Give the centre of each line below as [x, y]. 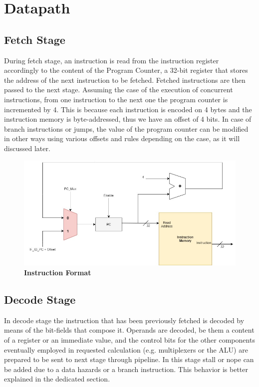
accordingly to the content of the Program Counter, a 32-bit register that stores [126, 70]
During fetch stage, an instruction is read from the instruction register [112, 60]
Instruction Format [58, 273]
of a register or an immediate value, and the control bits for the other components [129, 340]
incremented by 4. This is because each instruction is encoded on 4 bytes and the [128, 109]
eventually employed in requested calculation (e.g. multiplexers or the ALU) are [126, 349]
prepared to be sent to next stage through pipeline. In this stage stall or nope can [129, 359]
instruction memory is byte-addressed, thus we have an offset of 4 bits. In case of [128, 119]
